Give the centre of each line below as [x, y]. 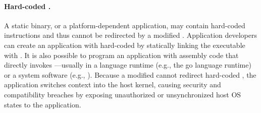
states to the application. [43, 104]
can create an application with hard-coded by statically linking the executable [125, 45]
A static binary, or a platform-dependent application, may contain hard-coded [125, 25]
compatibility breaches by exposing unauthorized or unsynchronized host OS [123, 94]
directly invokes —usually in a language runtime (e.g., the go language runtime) [128, 65]
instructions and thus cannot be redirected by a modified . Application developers [131, 35]
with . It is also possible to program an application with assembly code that [121, 55]
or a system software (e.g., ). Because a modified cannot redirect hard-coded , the [130, 74]
